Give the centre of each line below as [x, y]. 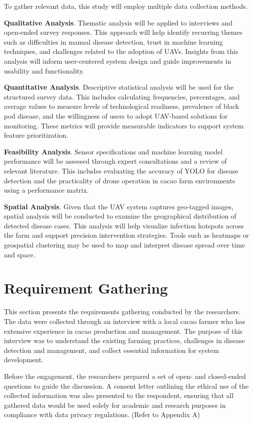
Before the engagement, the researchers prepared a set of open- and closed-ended [125, 376]
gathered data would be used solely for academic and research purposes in [115, 405]
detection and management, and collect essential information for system [112, 350]
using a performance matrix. [46, 190]
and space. [20, 254]
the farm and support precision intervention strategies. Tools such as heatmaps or [126, 235]
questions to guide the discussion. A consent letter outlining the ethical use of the [126, 386]
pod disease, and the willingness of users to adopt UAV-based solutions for [116, 115]
